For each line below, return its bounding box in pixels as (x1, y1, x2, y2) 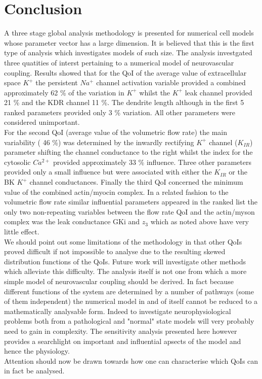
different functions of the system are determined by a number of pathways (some (4, 286, 254, 296)
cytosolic (4, 156, 31, 167)
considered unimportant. (4, 117, 80, 127)
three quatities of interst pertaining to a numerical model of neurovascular (4, 57, 234, 67)
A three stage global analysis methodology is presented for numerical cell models (4, 27, 254, 38)
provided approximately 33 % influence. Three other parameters (53, 156, 251, 167)
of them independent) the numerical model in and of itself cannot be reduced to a (4, 296, 258, 306)
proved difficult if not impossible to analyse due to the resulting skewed (4, 246, 226, 257)
